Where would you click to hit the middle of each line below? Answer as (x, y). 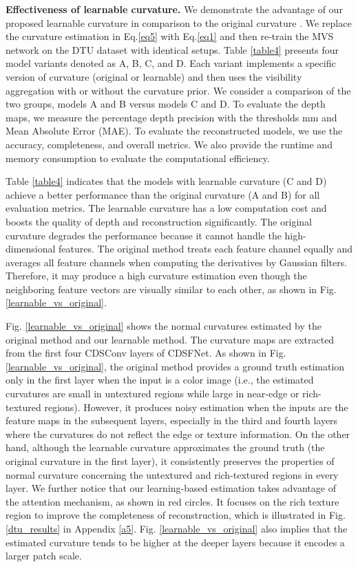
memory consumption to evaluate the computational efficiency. (138, 158)
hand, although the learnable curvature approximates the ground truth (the (165, 447)
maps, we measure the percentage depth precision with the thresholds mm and (171, 117)
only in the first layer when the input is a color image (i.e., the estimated (160, 380)
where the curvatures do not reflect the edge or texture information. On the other (178, 434)
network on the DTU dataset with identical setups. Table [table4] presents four (172, 49)
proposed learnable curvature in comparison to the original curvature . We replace (179, 22)
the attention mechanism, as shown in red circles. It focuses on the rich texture (172, 501)
